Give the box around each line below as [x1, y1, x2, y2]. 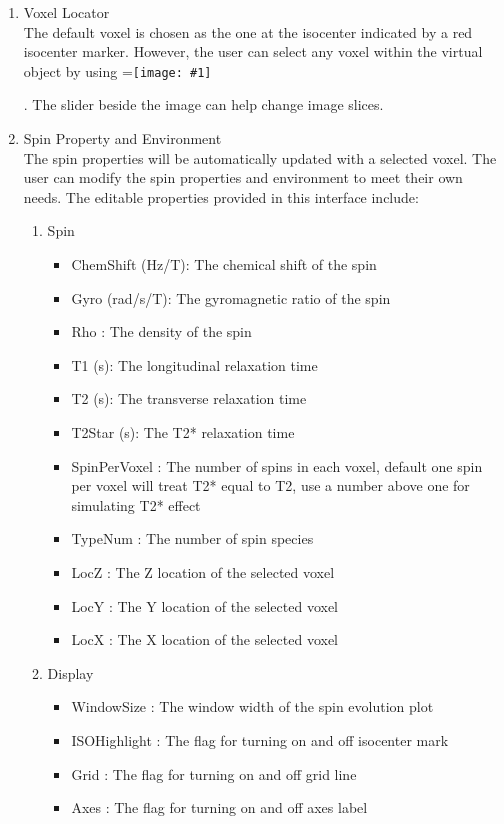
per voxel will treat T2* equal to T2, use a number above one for [71, 475, 470, 496]
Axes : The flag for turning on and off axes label [71, 797, 368, 818]
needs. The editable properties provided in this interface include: [23, 186, 419, 207]
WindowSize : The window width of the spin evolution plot [71, 696, 434, 717]
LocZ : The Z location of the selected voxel [71, 561, 335, 582]
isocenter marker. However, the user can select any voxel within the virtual [23, 41, 483, 62]
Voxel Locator [23, 2, 110, 22]
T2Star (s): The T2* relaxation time [71, 421, 295, 442]
